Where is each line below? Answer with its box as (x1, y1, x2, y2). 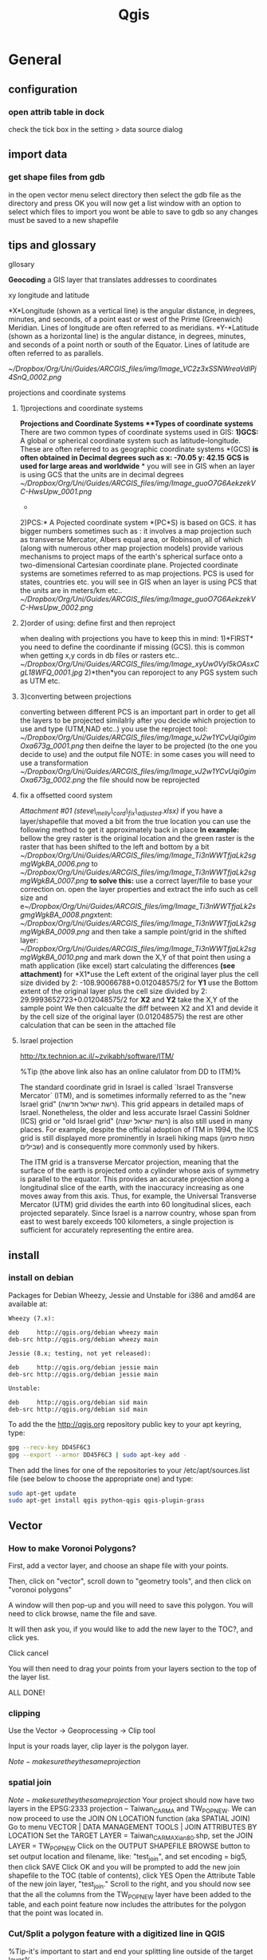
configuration (8, 82, 78, 96)
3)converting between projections (19, 691, 132, 701)
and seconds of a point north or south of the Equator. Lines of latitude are (8, 340, 249, 349)
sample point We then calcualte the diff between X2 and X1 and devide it (19, 1003, 259, 1013)
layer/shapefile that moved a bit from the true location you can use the (19, 817, 251, 827)
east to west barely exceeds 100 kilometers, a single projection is (19, 1217, 234, 1226)
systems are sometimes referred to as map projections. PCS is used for (19, 569, 254, 579)
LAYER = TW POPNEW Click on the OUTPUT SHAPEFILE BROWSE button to (8, 1841, 251, 1853)
